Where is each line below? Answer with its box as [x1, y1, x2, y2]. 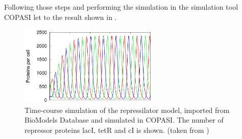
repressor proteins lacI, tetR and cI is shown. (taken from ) [25, 124, 209, 135]
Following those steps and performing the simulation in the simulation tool [4, 2, 238, 12]
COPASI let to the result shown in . [4, 11, 117, 22]
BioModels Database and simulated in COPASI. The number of [25, 114, 224, 125]
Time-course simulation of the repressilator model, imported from [25, 104, 230, 115]
